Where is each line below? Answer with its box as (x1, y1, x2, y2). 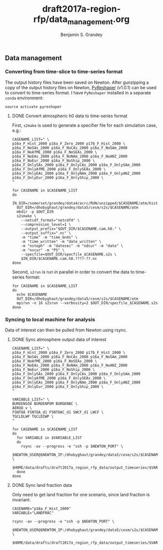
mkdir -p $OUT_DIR (16, 209, 54, 214)
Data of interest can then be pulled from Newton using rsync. (5, 327, 128, 333)
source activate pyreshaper (5, 104, 62, 109)
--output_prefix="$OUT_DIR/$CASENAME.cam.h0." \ (21, 226, 121, 231)
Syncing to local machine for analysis (5, 316, 96, 323)
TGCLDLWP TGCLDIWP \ (12, 414, 54, 419)
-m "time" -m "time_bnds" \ (21, 235, 78, 239)
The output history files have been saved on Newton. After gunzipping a (5, 79, 149, 85)
